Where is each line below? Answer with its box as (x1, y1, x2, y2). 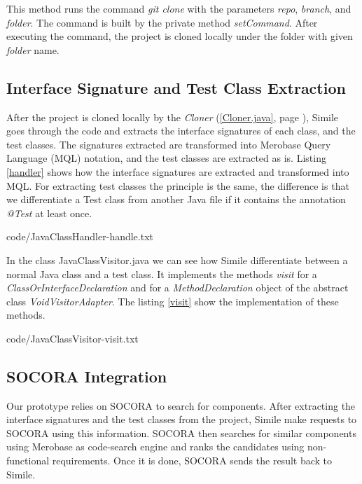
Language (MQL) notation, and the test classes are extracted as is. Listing (6, 151, 326, 165)
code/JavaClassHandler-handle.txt (6, 229, 154, 244)
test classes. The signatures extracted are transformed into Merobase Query (6, 137, 331, 151)
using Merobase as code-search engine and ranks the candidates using (6, 439, 305, 454)
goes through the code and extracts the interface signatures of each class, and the (6, 123, 356, 138)
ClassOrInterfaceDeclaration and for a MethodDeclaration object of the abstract (6, 280, 349, 295)
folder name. (6, 42, 60, 57)
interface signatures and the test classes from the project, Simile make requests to (6, 412, 357, 427)
